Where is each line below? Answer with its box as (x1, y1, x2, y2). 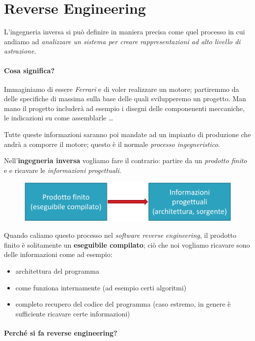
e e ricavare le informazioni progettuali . (4, 165, 121, 175)
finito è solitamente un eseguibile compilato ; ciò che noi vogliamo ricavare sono (4, 239, 250, 250)
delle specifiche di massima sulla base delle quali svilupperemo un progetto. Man (4, 93, 246, 104)
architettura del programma (15, 265, 99, 276)
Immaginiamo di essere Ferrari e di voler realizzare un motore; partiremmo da (4, 84, 239, 94)
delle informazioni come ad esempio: (4, 249, 113, 259)
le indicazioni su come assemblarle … (4, 113, 113, 123)
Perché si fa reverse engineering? (4, 327, 117, 338)
